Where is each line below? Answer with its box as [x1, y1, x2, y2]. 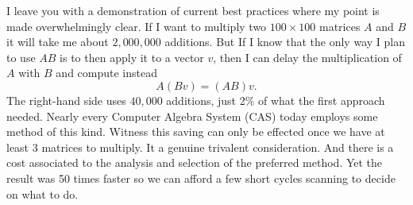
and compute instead [56, 64, 158, 81]
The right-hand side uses [6, 91, 126, 108]
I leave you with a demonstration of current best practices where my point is [6, 2, 380, 18]
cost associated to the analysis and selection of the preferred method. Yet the [6, 154, 383, 171]
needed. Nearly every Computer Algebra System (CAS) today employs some [6, 107, 378, 124]
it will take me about [6, 33, 109, 50]
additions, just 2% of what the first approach [166, 91, 385, 108]
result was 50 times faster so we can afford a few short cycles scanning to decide [6, 169, 396, 186]
